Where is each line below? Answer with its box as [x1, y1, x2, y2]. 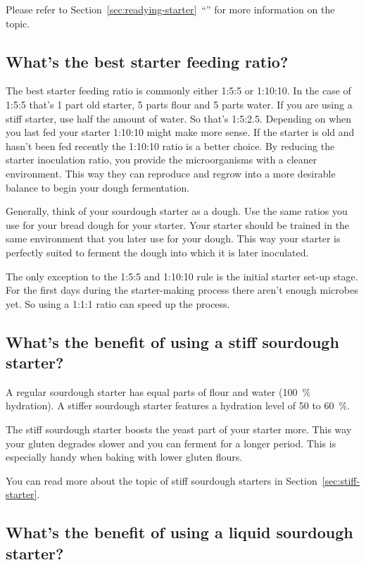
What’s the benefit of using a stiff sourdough [6, 330, 339, 352]
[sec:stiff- [322, 473, 360, 488]
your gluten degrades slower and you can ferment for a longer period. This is [6, 435, 336, 450]
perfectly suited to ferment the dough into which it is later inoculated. [6, 244, 309, 259]
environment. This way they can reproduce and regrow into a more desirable [6, 166, 336, 180]
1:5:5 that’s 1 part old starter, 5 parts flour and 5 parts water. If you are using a [6, 97, 353, 111]
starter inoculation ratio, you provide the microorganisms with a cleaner [6, 152, 317, 167]
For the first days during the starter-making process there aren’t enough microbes [6, 282, 358, 297]
